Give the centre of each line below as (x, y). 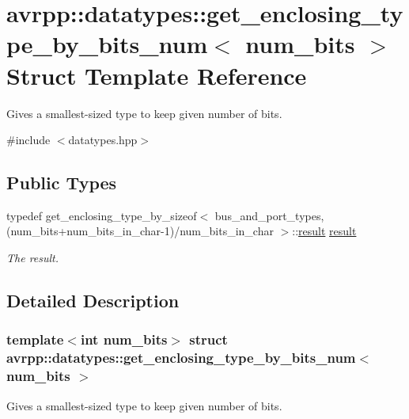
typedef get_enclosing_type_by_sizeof (102, 215)
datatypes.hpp (103, 140)
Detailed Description (93, 301)
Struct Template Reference (157, 75)
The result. (33, 258)
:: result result (324, 231)
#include (28, 140)
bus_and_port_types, (269, 215)
